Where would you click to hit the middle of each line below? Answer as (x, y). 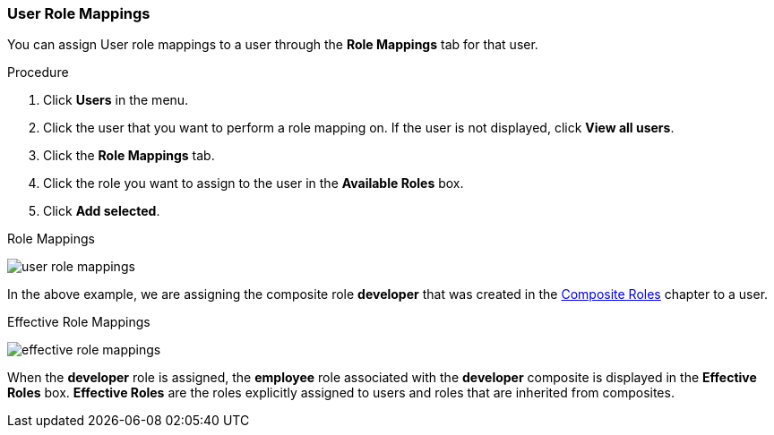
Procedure (38, 72)
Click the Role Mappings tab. (129, 156)
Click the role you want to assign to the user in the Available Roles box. (254, 183)
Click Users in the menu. (116, 100)
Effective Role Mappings (79, 322)
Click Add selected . (102, 211)
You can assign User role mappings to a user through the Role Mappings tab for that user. (273, 45)
